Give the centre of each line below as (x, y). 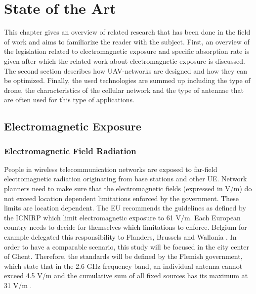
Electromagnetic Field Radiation (70, 150)
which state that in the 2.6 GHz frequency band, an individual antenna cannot (123, 266)
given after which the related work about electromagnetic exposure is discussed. (125, 61)
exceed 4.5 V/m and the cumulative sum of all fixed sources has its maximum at (126, 275)
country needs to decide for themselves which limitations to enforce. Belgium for (126, 227)
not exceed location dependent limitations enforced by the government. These (122, 198)
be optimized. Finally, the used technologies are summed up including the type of (127, 80)
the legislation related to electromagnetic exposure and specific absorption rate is (127, 51)
